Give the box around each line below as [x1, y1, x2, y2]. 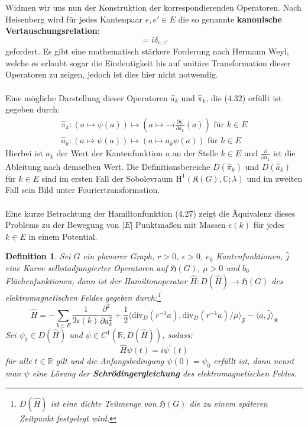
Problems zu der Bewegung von [5, 218, 119, 231]
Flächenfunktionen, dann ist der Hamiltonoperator [5, 274, 187, 287]
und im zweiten [247, 172, 303, 184]
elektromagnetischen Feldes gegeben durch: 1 [5, 289, 161, 304]
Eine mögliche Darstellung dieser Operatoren [5, 91, 168, 104]
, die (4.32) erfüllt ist [206, 91, 282, 104]
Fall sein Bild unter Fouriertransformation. [5, 184, 160, 196]
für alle [5, 355, 32, 367]
